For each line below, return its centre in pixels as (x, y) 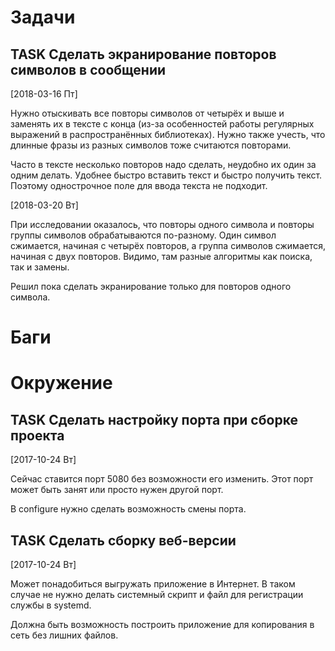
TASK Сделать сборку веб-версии (123, 540)
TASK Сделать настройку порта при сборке (154, 419)
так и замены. (40, 267)
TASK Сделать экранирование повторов (143, 54)
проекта (37, 435)
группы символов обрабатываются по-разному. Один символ (143, 235)
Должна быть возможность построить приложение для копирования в (162, 624)
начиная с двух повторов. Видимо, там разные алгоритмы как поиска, (161, 256)
